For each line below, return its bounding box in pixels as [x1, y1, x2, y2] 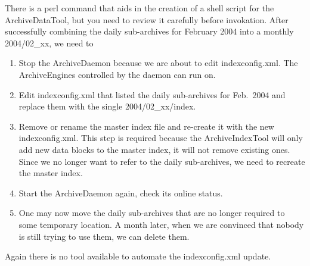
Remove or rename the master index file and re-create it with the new [18, 120, 274, 132]
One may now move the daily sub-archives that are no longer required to [18, 206, 285, 219]
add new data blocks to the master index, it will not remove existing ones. [18, 143, 290, 155]
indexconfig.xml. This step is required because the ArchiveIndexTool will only [18, 132, 303, 144]
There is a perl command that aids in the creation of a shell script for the [5, 2, 274, 14]
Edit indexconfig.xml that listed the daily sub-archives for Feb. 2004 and [18, 88, 286, 101]
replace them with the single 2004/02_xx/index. [18, 100, 196, 112]
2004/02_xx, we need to [5, 36, 94, 49]
